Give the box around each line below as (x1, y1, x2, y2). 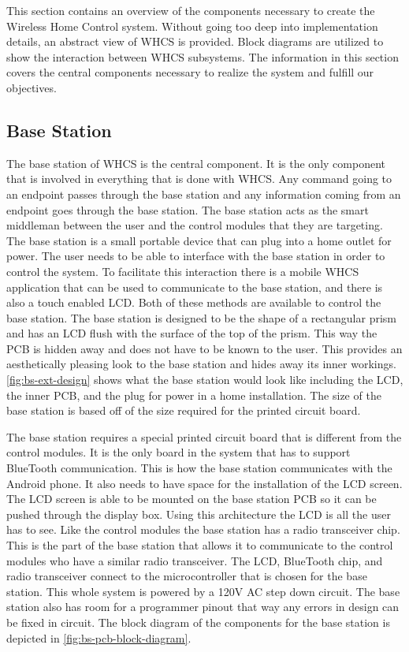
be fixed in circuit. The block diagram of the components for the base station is (6, 613, 390, 630)
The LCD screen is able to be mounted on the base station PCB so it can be (6, 490, 377, 507)
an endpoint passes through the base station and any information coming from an (6, 185, 401, 202)
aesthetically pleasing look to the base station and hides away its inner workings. (6, 356, 396, 372)
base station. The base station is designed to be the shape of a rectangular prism (6, 309, 396, 326)
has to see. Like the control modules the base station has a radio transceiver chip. (6, 521, 400, 538)
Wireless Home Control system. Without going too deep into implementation (6, 17, 378, 34)
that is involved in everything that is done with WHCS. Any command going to (6, 170, 392, 187)
